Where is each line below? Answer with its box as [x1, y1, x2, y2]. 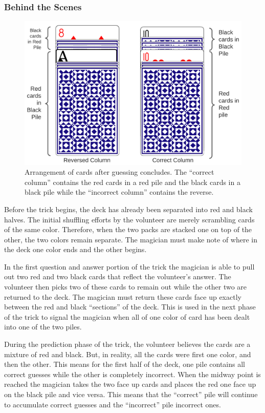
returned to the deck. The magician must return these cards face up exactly [4, 291, 241, 302]
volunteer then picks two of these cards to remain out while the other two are [4, 281, 247, 292]
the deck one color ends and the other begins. [4, 244, 147, 255]
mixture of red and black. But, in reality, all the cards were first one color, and [4, 348, 251, 359]
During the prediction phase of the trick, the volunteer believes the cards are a [4, 339, 251, 349]
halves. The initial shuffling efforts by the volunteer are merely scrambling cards [4, 214, 255, 224]
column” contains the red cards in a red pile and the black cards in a [25, 176, 240, 187]
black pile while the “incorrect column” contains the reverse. [25, 187, 214, 197]
